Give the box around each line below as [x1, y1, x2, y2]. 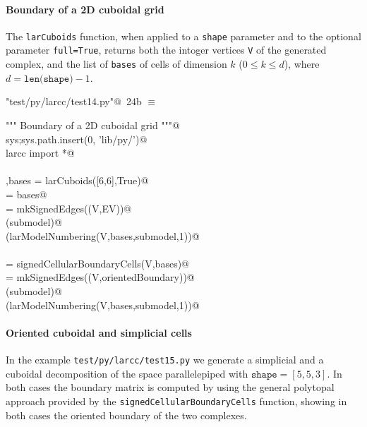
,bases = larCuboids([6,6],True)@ [6, 173, 149, 188]
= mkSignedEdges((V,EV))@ [6, 200, 132, 215]
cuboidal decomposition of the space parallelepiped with [6, 366, 248, 380]
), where [284, 56, 320, 71]
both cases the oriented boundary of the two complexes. [6, 407, 247, 422]
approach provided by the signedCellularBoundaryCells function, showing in [6, 393, 347, 408]
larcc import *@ [6, 145, 75, 160]
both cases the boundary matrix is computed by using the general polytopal [6, 380, 335, 395]
